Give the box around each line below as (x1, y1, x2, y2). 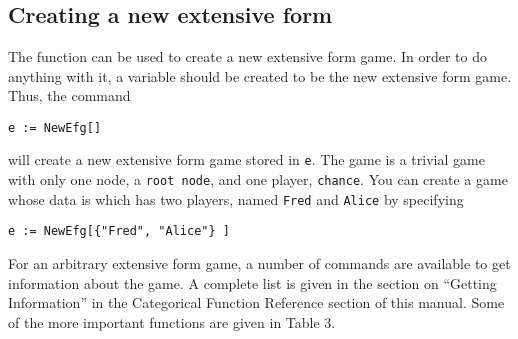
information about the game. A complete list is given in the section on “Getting (8, 272, 497, 293)
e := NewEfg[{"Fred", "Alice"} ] (8, 224, 230, 239)
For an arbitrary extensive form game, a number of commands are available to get (8, 253, 511, 274)
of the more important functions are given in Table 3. (8, 311, 336, 332)
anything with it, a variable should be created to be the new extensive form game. (8, 65, 512, 86)
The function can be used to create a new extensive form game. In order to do (8, 46, 487, 66)
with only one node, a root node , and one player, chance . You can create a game (8, 169, 508, 190)
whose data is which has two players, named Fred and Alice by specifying (8, 188, 464, 209)
